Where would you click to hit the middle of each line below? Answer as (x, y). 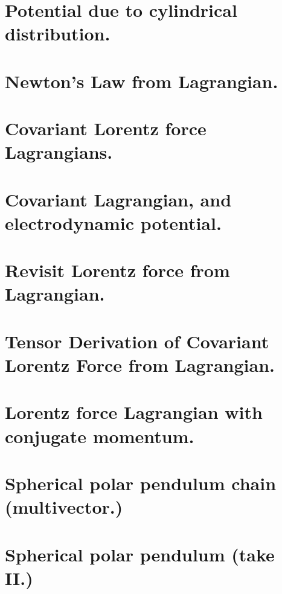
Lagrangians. (59, 152)
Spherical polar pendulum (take (140, 554)
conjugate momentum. (100, 436)
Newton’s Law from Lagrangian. (142, 81)
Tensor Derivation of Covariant (137, 341)
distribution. (58, 34)
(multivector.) (64, 507)
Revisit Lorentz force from (117, 270)
